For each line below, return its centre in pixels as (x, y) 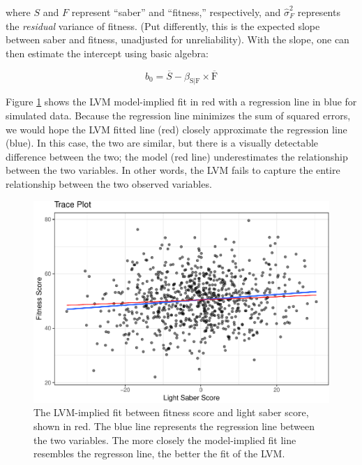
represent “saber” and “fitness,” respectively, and (176, 12)
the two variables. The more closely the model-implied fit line (165, 440)
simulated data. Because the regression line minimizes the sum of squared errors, (178, 115)
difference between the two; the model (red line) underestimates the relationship (177, 156)
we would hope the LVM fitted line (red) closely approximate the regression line (176, 129)
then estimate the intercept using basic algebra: (107, 53)
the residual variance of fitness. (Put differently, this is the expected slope (163, 25)
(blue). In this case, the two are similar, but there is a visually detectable (162, 143)
